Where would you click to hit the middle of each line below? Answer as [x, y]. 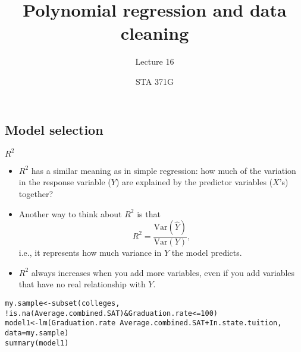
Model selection [54, 129]
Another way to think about [70, 213]
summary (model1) [37, 343]
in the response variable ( [65, 182]
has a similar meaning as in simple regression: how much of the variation [164, 170]
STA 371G [155, 81]
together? [36, 194]
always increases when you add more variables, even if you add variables [163, 272]
